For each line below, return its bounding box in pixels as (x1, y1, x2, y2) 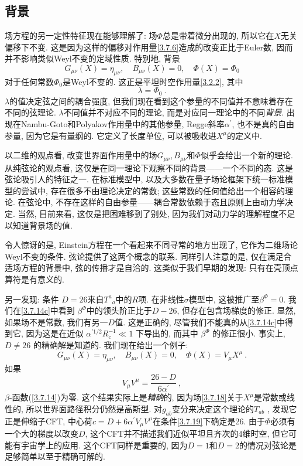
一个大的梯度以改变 (5, 427, 78, 440)
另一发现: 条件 (5, 292, 59, 305)
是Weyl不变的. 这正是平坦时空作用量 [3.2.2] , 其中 (63, 75, 243, 87)
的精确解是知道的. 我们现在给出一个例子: (33, 338, 188, 351)
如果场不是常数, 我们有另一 (5, 315, 108, 328)
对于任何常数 (5, 75, 54, 87)
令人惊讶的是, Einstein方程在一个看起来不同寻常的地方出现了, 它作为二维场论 (5, 239, 298, 251)
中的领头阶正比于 (86, 304, 152, 317)
